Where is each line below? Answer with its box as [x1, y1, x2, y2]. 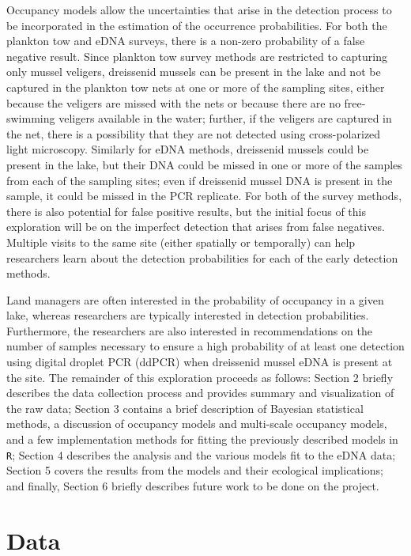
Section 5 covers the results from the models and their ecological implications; [6, 462, 383, 478]
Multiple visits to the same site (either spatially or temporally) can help [6, 233, 356, 250]
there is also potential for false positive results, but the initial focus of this [6, 202, 366, 219]
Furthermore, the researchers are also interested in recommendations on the [6, 322, 372, 339]
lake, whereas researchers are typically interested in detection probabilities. [6, 307, 369, 323]
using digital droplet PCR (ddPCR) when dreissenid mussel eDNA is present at [6, 354, 393, 370]
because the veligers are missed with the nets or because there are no [6, 94, 341, 111]
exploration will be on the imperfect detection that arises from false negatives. [6, 218, 385, 235]
